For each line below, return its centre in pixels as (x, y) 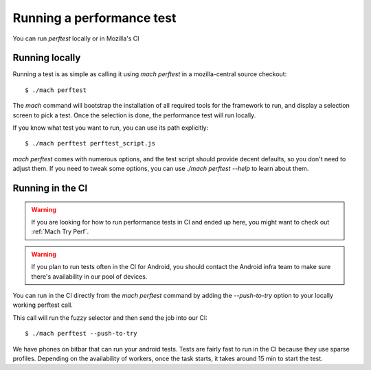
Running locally (47, 58)
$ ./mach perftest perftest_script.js (90, 143)
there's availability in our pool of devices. (89, 276)
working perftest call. (43, 305)
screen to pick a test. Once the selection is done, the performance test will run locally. (134, 115)
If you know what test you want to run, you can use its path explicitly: (111, 128)
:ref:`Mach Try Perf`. (60, 232)
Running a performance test (94, 18)
